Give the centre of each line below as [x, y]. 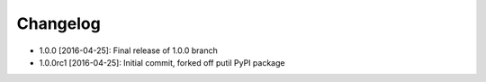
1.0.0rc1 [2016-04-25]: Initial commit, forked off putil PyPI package [162, 62]
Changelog [58, 23]
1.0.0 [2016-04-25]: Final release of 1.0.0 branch [128, 50]
